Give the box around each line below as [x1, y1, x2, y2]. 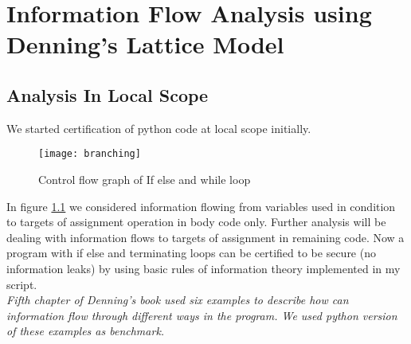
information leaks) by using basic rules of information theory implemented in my [6, 260, 401, 276]
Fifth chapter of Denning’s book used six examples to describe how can [6, 291, 349, 308]
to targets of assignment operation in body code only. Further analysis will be [6, 213, 386, 230]
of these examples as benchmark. [6, 322, 165, 339]
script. [6, 276, 37, 292]
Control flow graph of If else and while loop [38, 171, 251, 188]
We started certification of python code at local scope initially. [6, 119, 311, 136]
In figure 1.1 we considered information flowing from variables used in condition [6, 197, 396, 214]
